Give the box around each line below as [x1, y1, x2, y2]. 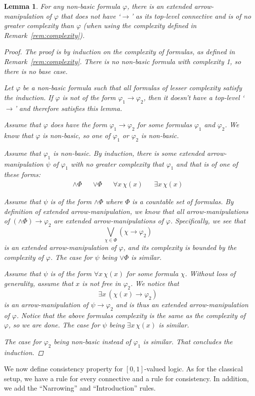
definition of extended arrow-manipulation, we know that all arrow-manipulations [4, 206, 249, 216]
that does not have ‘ [61, 10, 121, 21]
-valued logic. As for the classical [144, 363, 243, 374]
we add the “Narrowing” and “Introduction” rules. [4, 383, 156, 393]
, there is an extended [127, 1, 192, 11]
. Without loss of [185, 268, 236, 279]
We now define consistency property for [4, 363, 123, 374]
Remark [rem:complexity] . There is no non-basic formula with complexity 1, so [4, 56, 241, 66]
